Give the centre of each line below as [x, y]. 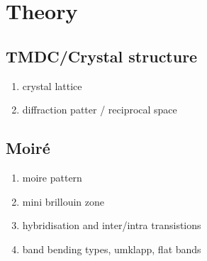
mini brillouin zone [63, 201]
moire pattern [52, 177]
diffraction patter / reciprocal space [100, 110]
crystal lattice [52, 85]
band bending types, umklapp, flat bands [112, 249]
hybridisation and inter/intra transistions [112, 225]
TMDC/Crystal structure [102, 56]
